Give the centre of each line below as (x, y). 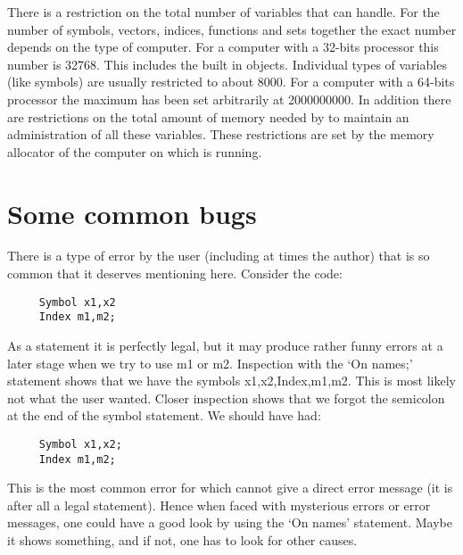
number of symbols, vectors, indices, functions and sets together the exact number (232, 29)
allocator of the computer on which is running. (135, 151)
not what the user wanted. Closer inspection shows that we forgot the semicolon (226, 398)
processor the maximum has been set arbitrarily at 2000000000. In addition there (229, 99)
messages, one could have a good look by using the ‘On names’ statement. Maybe (230, 522)
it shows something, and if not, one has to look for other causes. (182, 540)
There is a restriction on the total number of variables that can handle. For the (223, 12)
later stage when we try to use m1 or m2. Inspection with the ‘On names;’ (210, 363)
